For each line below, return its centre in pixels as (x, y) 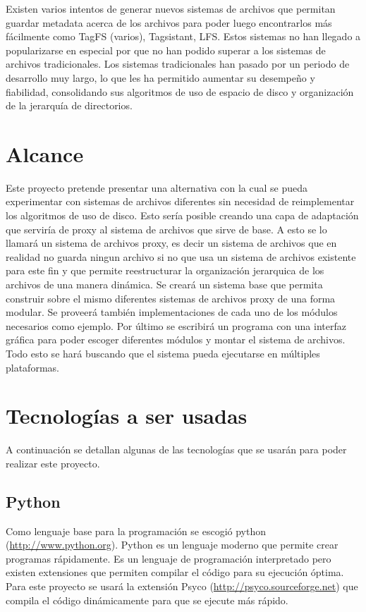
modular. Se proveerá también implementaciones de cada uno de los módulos (172, 312)
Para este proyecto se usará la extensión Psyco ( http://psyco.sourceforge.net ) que (182, 586)
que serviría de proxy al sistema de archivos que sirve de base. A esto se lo (166, 229)
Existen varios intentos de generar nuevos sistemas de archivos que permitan (171, 8)
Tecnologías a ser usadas (127, 416)
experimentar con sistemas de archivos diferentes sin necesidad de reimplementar (180, 201)
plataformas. (32, 367)
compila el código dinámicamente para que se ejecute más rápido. (147, 600)
